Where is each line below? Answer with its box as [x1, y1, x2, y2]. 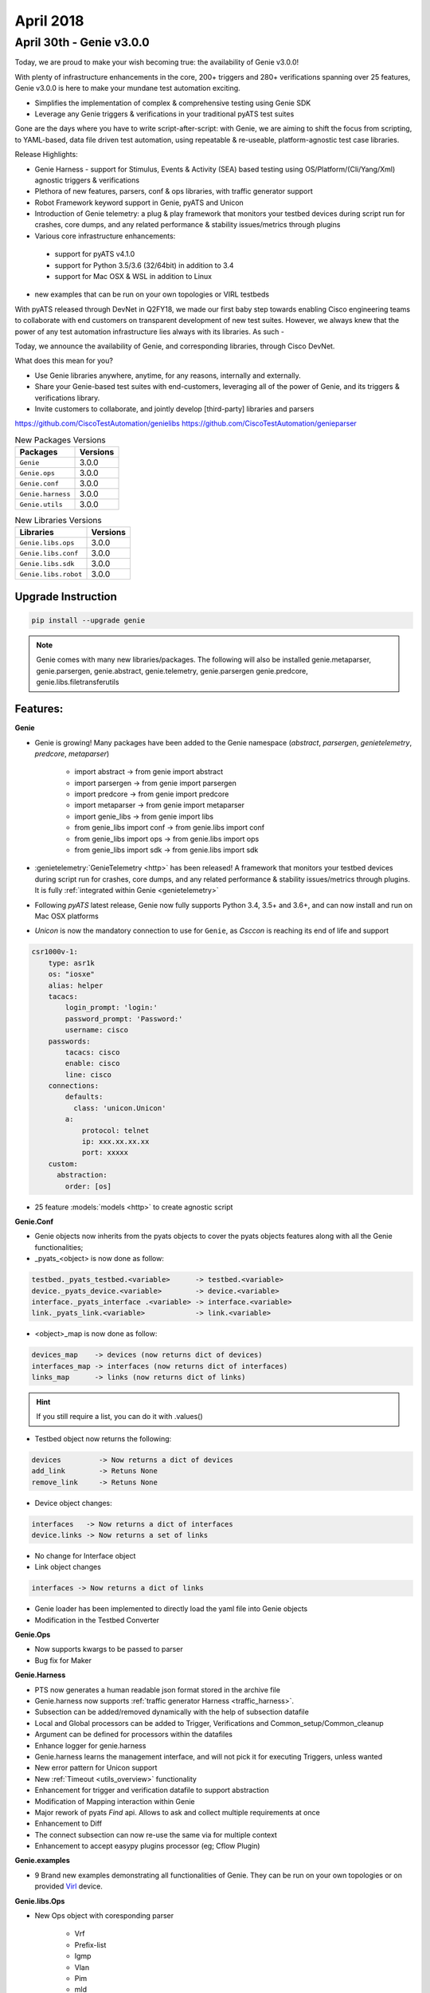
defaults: [64, 1092, 104, 1102]
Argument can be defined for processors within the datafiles [34, 1730, 233, 1739]
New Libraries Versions [14, 515, 103, 526]
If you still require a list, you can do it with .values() [36, 1412, 203, 1421]
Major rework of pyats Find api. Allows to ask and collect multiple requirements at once [34, 1807, 320, 1817]
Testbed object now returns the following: [34, 1433, 172, 1443]
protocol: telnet [81, 1126, 150, 1135]
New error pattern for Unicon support [34, 1763, 158, 1773]
